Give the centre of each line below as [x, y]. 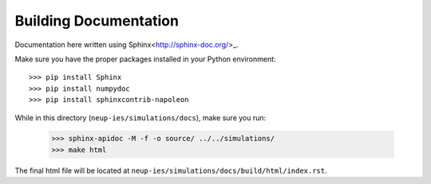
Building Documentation [97, 21]
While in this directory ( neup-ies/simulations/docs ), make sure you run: [140, 117]
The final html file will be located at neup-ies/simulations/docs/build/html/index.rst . [171, 170]
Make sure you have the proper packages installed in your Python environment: [145, 59]
